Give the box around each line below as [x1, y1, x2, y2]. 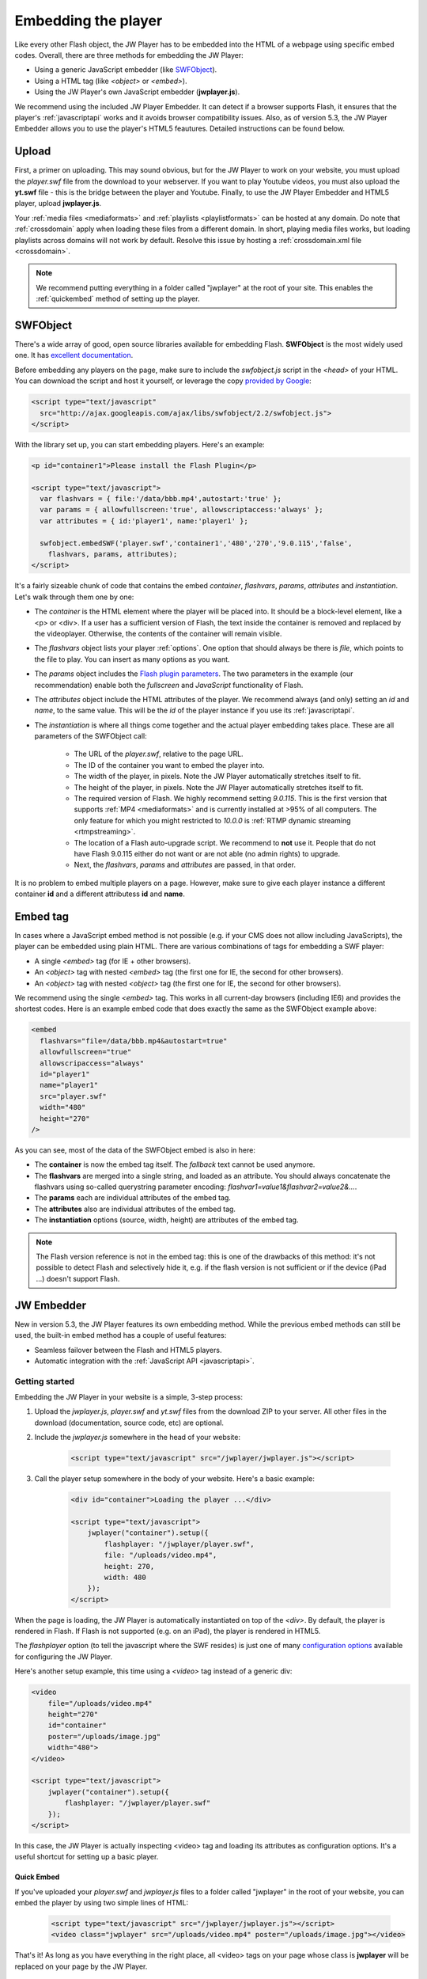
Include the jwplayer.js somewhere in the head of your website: [34, 1433, 241, 1442]
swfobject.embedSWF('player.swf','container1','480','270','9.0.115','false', [40, 538, 353, 548]
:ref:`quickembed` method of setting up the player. [36, 294, 200, 304]
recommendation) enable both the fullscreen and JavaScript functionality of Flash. [34, 680, 304, 689]
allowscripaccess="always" [40, 1058, 145, 1068]
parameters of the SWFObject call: [34, 731, 148, 741]
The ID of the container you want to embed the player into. [74, 760, 265, 769]
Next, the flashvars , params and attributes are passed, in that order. [74, 860, 297, 870]
